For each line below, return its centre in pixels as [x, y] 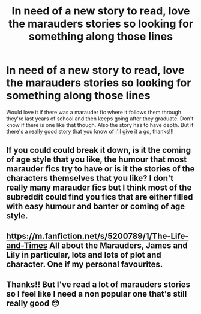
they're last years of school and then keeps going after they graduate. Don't [100, 119]
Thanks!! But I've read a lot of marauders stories [98, 285]
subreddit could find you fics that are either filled [100, 197]
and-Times [27, 245]
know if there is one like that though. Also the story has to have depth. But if [100, 125]
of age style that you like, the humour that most [97, 160]
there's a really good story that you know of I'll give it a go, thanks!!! [90, 131]
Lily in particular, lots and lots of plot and [84, 255]
